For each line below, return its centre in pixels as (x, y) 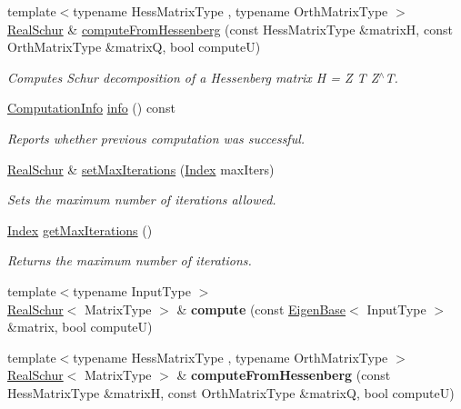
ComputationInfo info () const (91, 108)
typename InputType (132, 290)
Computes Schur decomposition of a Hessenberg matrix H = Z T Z (193, 77)
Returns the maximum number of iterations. (130, 260)
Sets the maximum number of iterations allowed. (142, 200)
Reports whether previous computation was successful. (156, 138)
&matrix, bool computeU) (80, 327)
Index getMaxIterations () (80, 229)
